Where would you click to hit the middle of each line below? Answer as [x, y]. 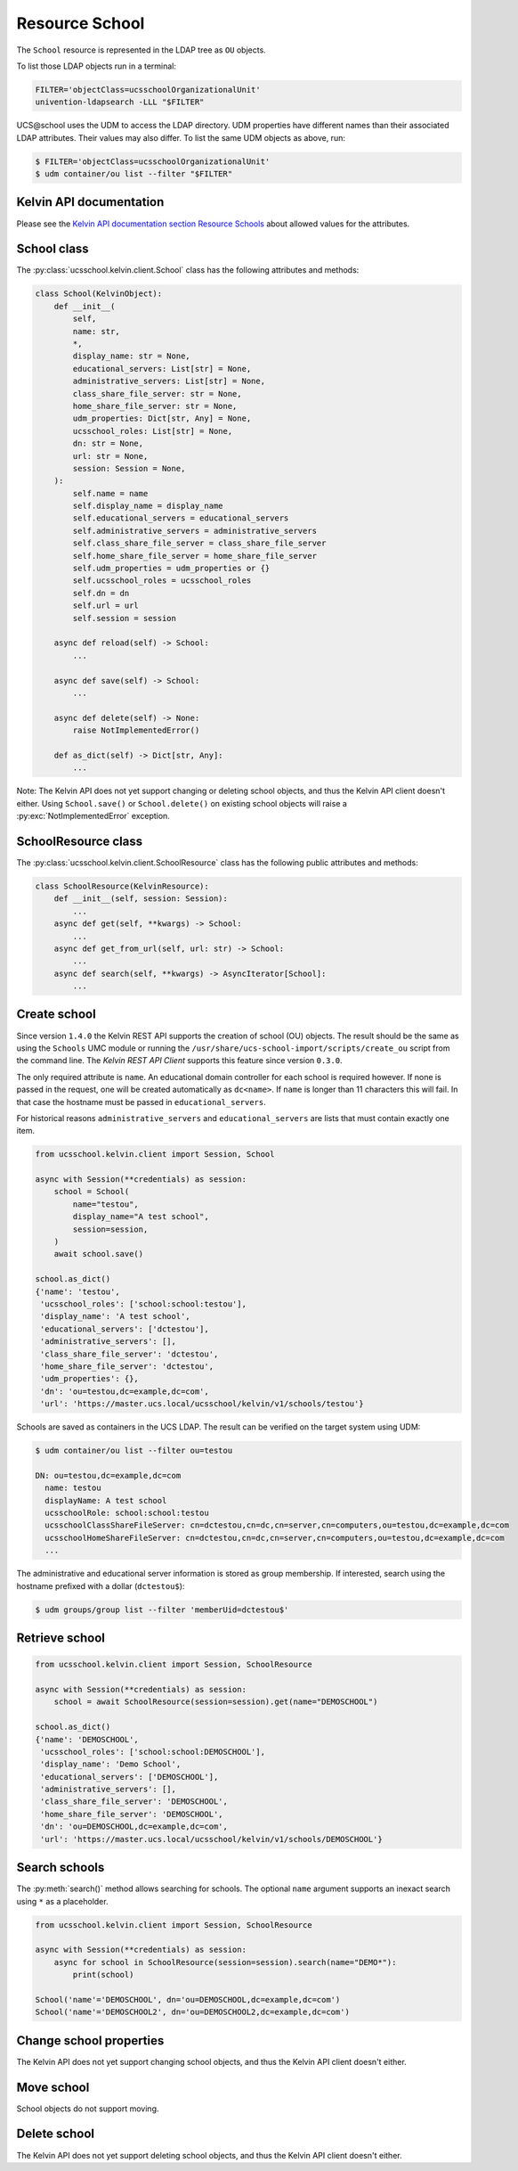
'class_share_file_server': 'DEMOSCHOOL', [134, 1802]
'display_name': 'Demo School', [111, 1764]
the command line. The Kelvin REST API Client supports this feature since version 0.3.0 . [179, 1061]
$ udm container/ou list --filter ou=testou [134, 1451]
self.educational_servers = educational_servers [181, 518]
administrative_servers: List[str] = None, [169, 381]
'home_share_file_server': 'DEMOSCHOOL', [132, 1814]
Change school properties [90, 2040]
